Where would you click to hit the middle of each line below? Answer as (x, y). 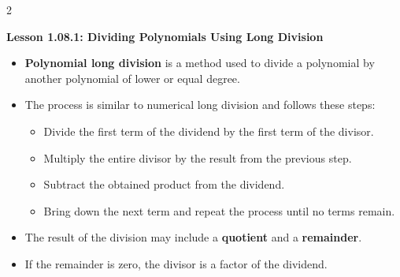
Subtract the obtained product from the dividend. (164, 184)
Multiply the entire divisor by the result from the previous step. (198, 157)
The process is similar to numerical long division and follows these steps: (200, 105)
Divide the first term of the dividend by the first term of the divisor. (209, 131)
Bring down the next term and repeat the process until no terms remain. (219, 210)
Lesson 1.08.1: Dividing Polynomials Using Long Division (165, 36)
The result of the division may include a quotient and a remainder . (193, 237)
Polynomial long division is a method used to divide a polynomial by (200, 63)
